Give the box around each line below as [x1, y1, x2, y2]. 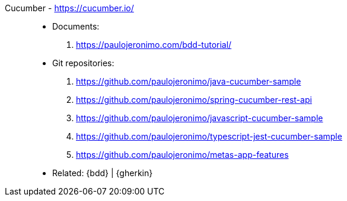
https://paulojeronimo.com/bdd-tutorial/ [76, 40, 232, 50]
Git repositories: [52, 58, 114, 68]
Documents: [52, 21, 100, 31]
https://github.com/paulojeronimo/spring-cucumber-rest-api [76, 95, 312, 105]
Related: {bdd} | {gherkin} [52, 168, 153, 178]
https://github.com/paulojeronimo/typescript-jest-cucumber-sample [76, 131, 342, 141]
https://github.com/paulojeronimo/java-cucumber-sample [76, 76, 301, 86]
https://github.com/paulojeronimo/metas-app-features [76, 150, 289, 160]
